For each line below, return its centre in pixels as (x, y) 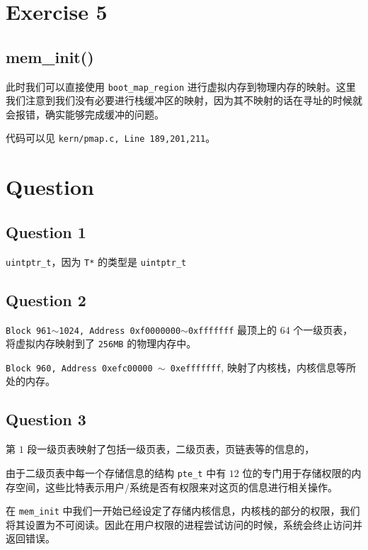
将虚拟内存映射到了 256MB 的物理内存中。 (101, 343)
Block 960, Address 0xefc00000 (79, 368)
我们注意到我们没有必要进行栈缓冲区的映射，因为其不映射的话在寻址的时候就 (184, 100)
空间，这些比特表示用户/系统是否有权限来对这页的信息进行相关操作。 (176, 487)
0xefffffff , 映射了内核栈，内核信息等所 (263, 367)
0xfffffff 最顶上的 (232, 329)
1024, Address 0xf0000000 (120, 331)
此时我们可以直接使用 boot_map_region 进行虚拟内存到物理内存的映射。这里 (181, 86)
